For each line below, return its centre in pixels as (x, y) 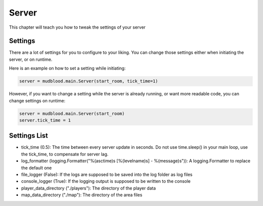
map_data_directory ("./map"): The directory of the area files (82, 195)
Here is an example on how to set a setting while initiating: (67, 69)
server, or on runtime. (31, 59)
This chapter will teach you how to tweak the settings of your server (77, 27)
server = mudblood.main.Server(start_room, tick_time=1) (89, 81)
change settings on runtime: (37, 101)
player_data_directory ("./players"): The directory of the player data (88, 188)
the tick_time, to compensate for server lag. (65, 154)
